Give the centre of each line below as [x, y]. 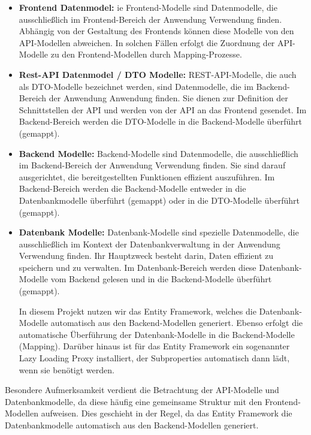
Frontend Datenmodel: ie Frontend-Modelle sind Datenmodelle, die [148, 7]
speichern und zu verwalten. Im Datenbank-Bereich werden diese [138, 267]
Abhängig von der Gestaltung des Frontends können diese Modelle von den [156, 31]
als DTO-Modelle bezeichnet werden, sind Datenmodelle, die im [136, 86]
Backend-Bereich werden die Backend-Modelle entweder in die [132, 188]
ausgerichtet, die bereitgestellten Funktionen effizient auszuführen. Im [147, 176]
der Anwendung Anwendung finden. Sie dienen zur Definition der [168, 98]
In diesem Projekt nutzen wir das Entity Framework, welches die [138, 311]
